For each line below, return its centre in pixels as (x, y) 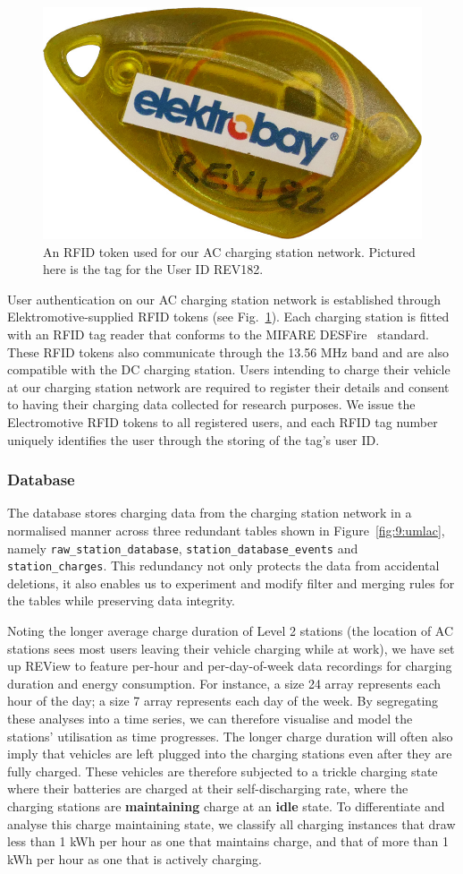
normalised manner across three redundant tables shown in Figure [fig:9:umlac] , (226, 530)
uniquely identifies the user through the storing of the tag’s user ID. (194, 439)
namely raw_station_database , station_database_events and (183, 548)
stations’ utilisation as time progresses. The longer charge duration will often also (230, 736)
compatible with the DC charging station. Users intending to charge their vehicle (229, 369)
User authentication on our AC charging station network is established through (224, 299)
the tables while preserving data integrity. (122, 600)
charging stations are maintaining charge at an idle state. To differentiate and (226, 805)
